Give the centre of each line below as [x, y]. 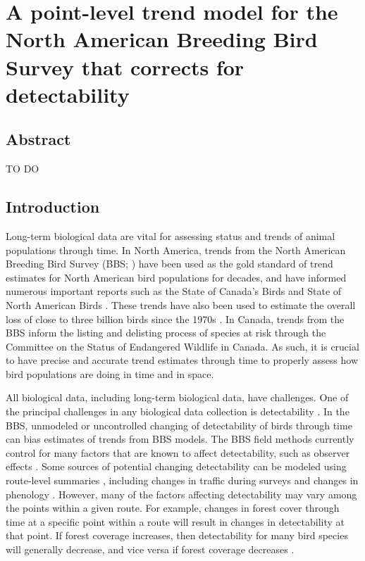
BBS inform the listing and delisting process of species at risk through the [166, 333]
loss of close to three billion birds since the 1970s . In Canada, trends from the [175, 319]
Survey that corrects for [125, 67]
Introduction [53, 207]
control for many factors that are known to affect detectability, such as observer [178, 452]
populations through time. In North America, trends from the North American [176, 250]
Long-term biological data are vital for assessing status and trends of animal [171, 235]
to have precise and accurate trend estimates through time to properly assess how [182, 360]
